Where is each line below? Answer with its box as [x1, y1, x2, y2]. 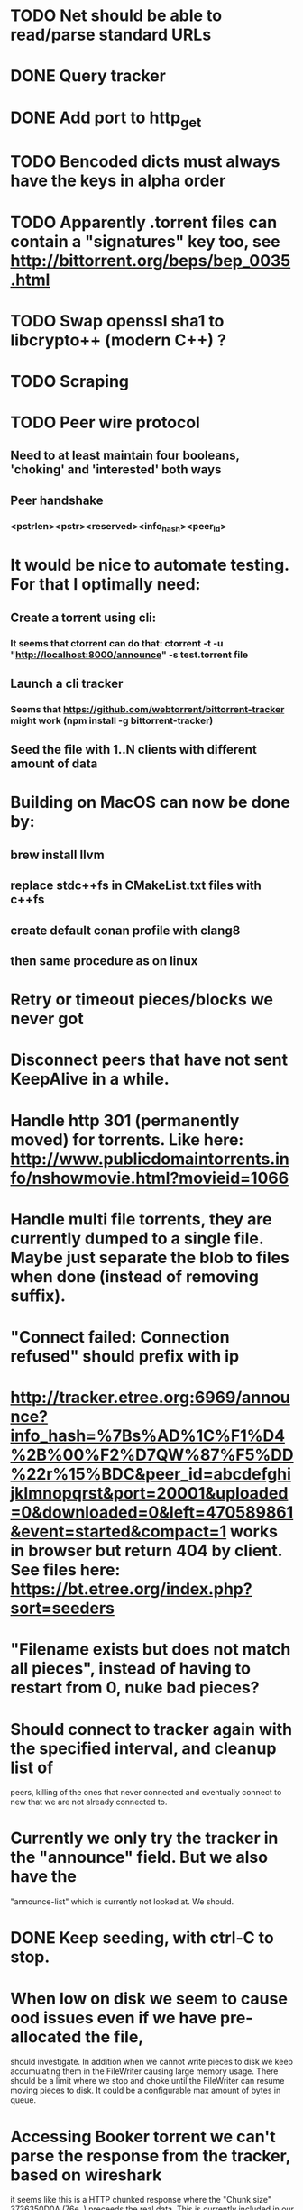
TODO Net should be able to [10, 5, 223, 26]
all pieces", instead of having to [10, 1658, 252, 1679]
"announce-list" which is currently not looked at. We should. [10, 1896, 234, 1907]
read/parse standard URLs [10, 24, 212, 45]
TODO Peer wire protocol [10, 412, 201, 433]
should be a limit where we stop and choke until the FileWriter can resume [10, 2076, 285, 2086]
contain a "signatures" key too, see [10, 231, 280, 252]
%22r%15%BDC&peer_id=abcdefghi [10, 1464, 292, 1484]
